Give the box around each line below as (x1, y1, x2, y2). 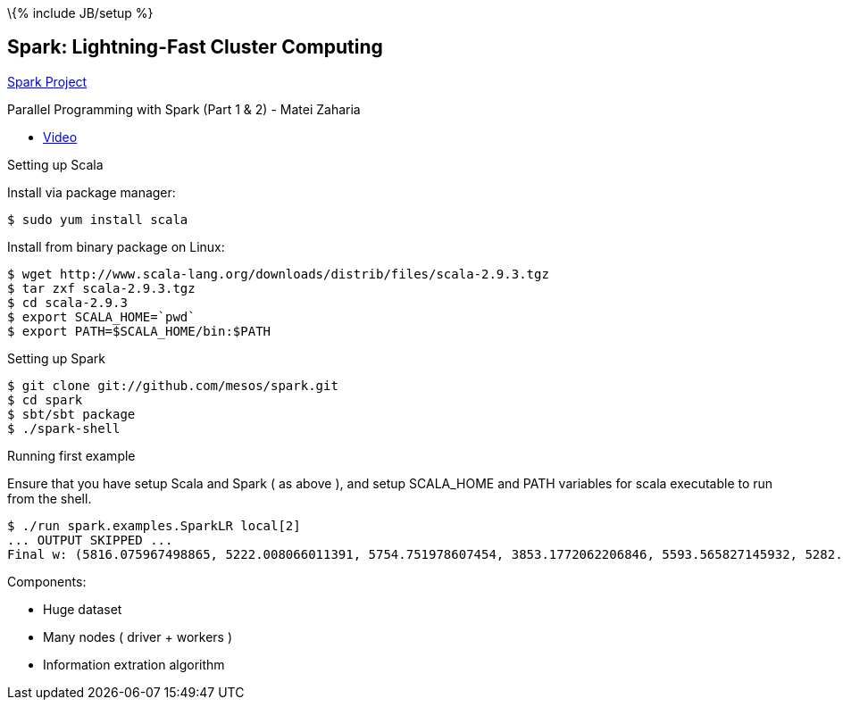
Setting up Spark (7, 350, 106, 366)
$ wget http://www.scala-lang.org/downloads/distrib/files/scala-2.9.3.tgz (7, 266, 549, 281)
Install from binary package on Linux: (7, 238, 225, 254)
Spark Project (7, 73, 88, 89)
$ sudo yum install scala (7, 212, 188, 227)
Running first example (7, 447, 136, 463)
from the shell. (7, 490, 92, 506)
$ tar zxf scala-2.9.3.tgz (7, 280, 196, 295)
